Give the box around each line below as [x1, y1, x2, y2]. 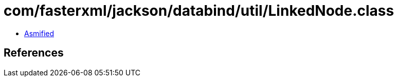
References [4, 46, 64, 60]
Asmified [24, 29, 55, 38]
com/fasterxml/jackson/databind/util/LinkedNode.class [4, 2, 394, 19]
